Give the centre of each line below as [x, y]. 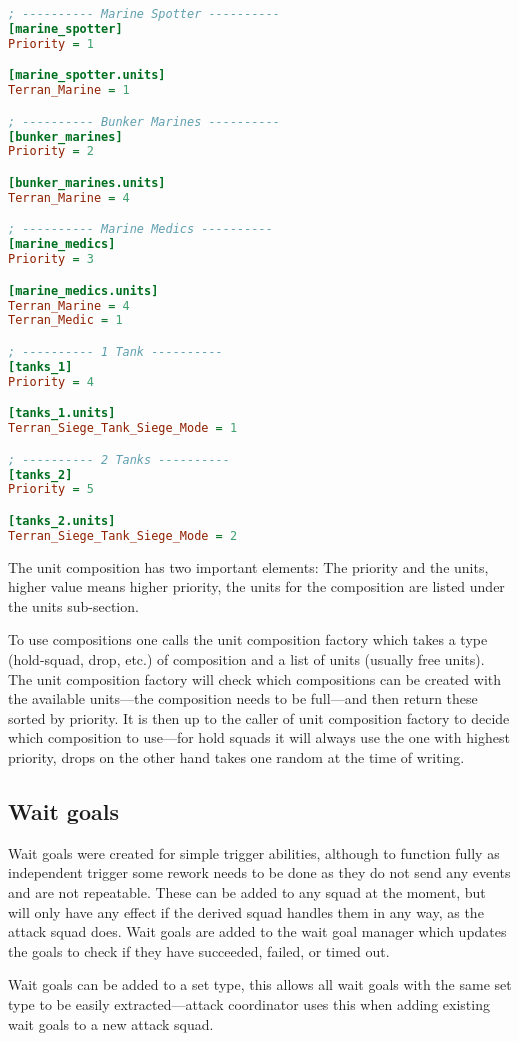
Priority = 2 [51, 151]
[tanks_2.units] [62, 520]
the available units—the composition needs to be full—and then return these [243, 698]
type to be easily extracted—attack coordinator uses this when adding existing [249, 1003]
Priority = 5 [51, 489]
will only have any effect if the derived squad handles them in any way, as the [246, 911]
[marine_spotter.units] [87, 75]
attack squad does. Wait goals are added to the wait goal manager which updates [257, 931]
